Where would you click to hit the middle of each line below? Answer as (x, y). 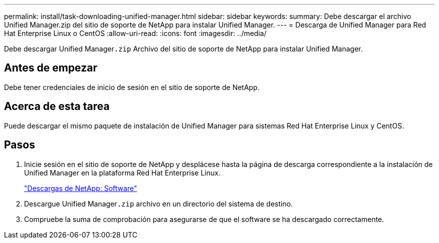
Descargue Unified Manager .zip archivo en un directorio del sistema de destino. (159, 203)
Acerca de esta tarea (57, 106)
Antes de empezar (51, 68)
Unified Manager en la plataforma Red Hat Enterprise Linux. (122, 172)
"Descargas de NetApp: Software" (81, 188)
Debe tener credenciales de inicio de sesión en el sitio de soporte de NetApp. (132, 87)
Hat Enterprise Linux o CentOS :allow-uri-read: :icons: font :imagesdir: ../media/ (135, 33)
